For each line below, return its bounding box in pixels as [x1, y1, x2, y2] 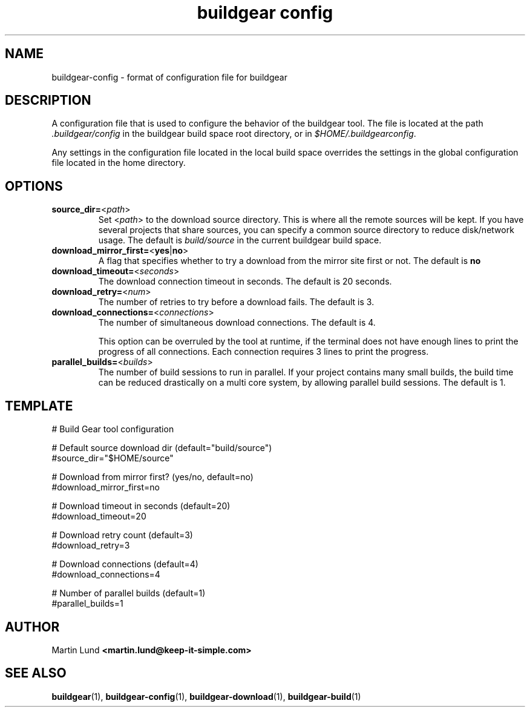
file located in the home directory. [51, 157, 186, 168]
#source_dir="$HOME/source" [51, 453, 174, 464]
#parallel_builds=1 [51, 598, 123, 609]
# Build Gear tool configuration [51, 424, 174, 435]
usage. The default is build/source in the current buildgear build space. [98, 235, 382, 246]
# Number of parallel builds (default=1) [51, 588, 206, 599]
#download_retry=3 [51, 540, 130, 551]
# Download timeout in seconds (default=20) [51, 501, 231, 512]
